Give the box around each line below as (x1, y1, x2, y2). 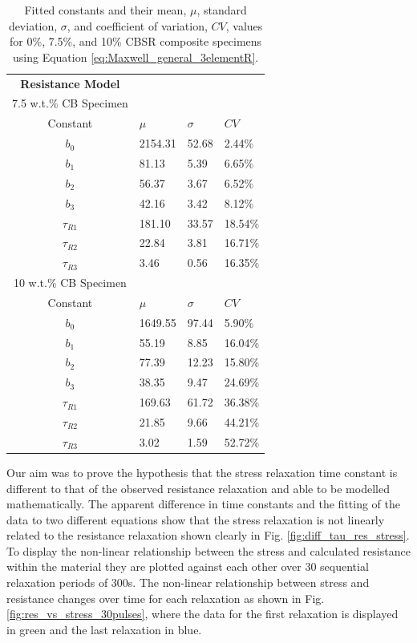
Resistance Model (20, 75, 120, 91)
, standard (196, 2, 247, 18)
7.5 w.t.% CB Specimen (12, 95, 128, 111)
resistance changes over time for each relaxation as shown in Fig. (6, 589, 325, 606)
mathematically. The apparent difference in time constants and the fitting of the (6, 495, 401, 512)
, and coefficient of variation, (67, 17, 208, 34)
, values (225, 17, 263, 34)
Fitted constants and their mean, (24, 2, 187, 18)
